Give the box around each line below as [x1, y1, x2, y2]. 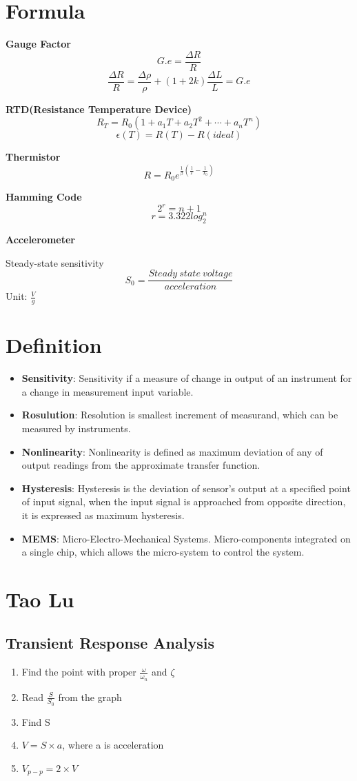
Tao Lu [6, 585, 74, 613]
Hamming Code [6, 189, 82, 203]
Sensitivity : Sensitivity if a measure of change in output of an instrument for [21, 371, 352, 385]
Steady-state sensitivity [6, 255, 104, 270]
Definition [6, 331, 102, 359]
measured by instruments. [21, 420, 131, 435]
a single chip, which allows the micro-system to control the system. [21, 545, 305, 559]
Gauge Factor [6, 37, 71, 51]
